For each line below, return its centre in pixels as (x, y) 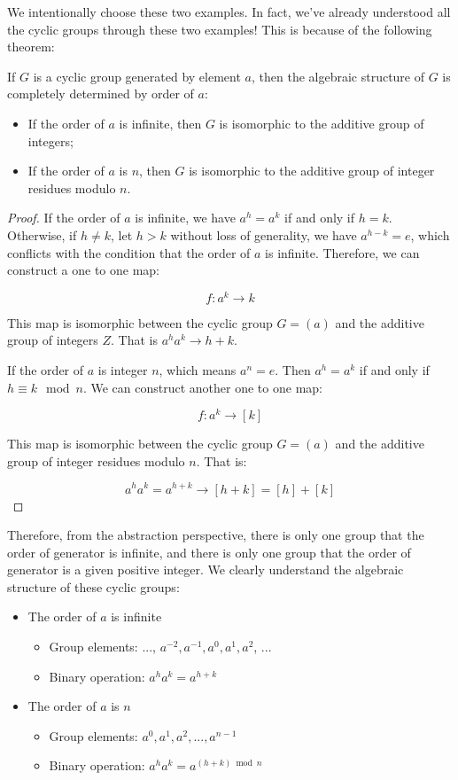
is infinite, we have (185, 218)
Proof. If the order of (64, 218)
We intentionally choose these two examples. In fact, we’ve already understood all (229, 12)
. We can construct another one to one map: (202, 387)
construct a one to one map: (83, 270)
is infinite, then (160, 123)
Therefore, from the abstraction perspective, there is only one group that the (216, 535)
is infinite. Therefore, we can (342, 252)
